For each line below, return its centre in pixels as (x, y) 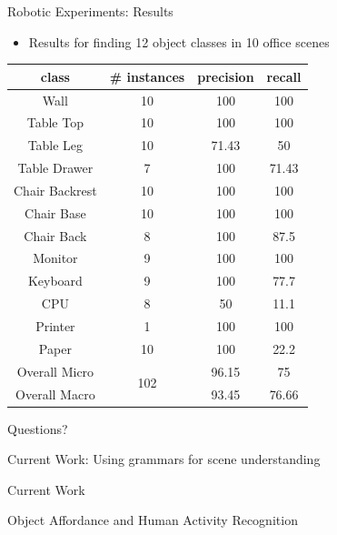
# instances (147, 76)
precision (226, 76)
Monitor (55, 258)
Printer (55, 325)
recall (284, 76)
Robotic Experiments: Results (90, 11)
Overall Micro (55, 371)
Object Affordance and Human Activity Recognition (153, 520)
